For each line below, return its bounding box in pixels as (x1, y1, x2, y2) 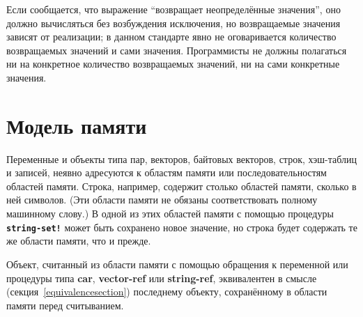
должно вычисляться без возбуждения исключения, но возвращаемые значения (6, 15, 341, 30)
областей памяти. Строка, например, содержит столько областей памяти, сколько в (6, 178, 357, 193)
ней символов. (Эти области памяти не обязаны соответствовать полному (6, 192, 318, 207)
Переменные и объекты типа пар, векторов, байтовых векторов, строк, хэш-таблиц (6, 151, 357, 166)
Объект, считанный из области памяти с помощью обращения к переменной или (6, 256, 348, 271)
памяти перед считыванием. (6, 297, 124, 312)
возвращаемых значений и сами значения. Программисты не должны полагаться (6, 42, 347, 57)
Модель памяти (6, 111, 147, 139)
